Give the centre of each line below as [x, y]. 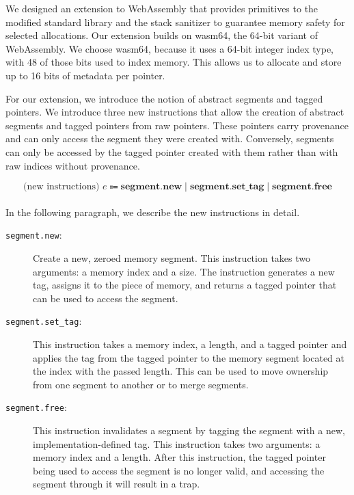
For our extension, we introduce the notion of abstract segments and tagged [164, 98]
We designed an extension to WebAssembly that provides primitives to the [162, 8]
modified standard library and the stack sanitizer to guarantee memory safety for [175, 22]
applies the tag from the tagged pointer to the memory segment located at [189, 357]
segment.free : [36, 407]
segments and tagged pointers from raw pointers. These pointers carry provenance [177, 125]
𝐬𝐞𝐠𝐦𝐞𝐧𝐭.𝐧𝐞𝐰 [151, 187]
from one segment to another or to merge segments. [141, 384]
